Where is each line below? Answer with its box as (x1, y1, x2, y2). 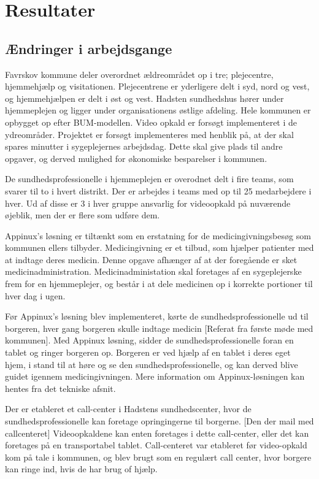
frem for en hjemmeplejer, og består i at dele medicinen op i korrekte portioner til (5, 277, 313, 290)
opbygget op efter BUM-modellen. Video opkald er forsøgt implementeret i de (5, 115, 298, 128)
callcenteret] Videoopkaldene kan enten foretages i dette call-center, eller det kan (5, 426, 309, 439)
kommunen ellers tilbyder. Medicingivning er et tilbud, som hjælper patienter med (5, 241, 314, 254)
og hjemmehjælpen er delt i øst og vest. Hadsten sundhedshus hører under (5, 91, 284, 104)
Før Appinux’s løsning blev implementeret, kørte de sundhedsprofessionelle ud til (5, 310, 309, 323)
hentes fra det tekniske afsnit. (5, 381, 116, 394)
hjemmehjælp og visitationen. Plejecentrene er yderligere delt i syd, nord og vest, (5, 80, 310, 93)
